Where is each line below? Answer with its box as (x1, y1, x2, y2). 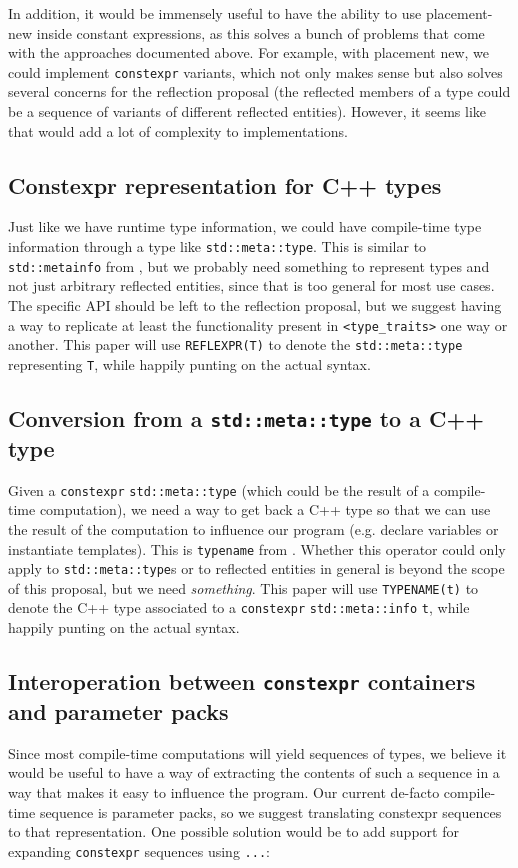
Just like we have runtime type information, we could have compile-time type (8, 216, 482, 237)
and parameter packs (8, 696, 229, 727)
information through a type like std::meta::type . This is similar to (8, 236, 427, 257)
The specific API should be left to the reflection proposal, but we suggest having (8, 294, 502, 315)
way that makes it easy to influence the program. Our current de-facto (8, 782, 440, 803)
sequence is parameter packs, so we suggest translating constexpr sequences (39, 801, 502, 822)
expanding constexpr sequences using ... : (8, 840, 270, 861)
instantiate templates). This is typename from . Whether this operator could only (8, 538, 506, 559)
